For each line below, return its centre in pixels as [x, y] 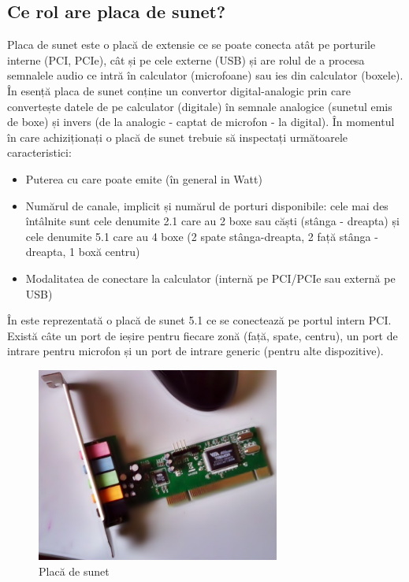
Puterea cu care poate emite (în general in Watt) [144, 178]
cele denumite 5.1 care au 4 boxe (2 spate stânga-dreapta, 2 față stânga [198, 236]
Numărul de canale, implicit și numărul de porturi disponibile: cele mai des [207, 205]
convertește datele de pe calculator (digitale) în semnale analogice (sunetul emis [200, 106]
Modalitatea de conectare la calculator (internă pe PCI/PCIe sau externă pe [210, 278]
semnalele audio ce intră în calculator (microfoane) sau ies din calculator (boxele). [205, 75]
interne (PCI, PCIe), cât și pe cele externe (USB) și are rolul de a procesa [186, 59]
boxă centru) [109, 252]
